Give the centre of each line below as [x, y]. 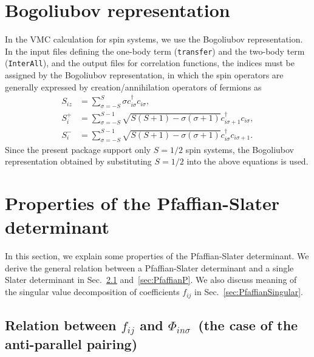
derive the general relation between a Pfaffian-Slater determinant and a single [149, 267]
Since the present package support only [78, 149]
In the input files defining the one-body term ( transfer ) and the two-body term [155, 51]
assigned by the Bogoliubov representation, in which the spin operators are [144, 75]
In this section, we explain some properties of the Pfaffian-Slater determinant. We [157, 256]
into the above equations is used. [247, 161]
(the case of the [248, 325]
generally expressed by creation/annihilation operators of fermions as [133, 87]
